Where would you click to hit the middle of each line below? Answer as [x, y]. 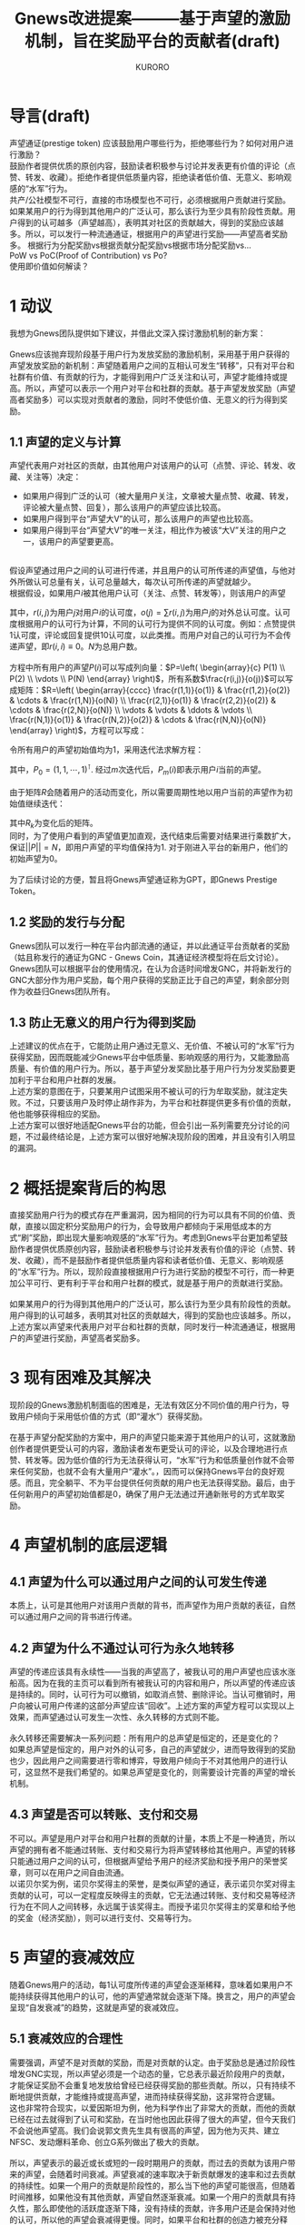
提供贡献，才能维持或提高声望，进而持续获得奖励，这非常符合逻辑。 [152, 2096]
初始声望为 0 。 [36, 858]
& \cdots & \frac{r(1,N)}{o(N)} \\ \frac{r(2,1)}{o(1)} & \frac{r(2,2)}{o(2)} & [143, 701]
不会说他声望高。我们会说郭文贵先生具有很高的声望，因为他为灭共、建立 [144, 2131]
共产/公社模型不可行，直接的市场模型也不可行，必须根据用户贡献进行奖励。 [150, 200]
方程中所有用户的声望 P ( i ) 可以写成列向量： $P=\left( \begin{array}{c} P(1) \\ [148, 667]
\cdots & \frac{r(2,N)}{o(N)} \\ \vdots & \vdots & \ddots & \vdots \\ [131, 710]
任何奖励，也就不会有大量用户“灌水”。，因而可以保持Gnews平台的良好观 [151, 1472]
